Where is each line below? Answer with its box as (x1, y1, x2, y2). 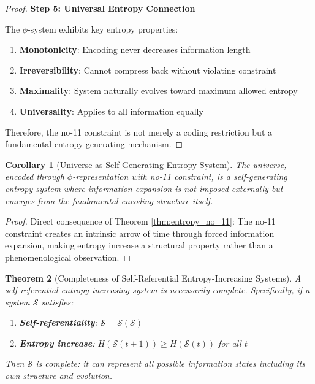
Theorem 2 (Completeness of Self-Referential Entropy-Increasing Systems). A (5, 271, 302, 284)
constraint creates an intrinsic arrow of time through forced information (5, 226, 275, 239)
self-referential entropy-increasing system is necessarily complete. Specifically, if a (5, 283, 310, 296)
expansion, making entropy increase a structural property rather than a (5, 239, 273, 252)
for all (218, 336, 241, 349)
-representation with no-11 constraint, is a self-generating (72, 170, 287, 183)
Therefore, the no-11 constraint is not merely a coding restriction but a (5, 125, 273, 138)
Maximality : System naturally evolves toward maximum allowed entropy (19, 84, 298, 97)
